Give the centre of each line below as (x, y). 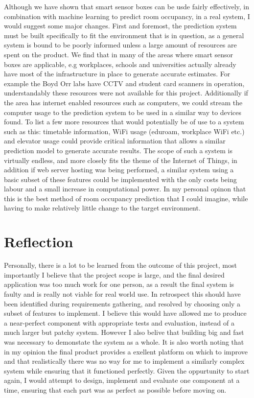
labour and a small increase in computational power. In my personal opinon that (125, 189)
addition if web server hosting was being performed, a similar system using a (119, 170)
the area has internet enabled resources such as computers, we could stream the (123, 102)
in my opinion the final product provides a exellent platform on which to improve (126, 351)
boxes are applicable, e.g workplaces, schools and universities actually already (120, 64)
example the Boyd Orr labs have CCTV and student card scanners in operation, (124, 83)
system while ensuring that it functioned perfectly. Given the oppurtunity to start (127, 370)
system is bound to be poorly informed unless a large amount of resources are (120, 45)
